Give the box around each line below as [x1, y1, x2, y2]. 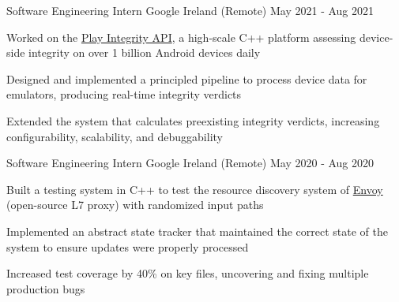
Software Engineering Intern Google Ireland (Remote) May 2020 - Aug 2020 [6, 155, 375, 171]
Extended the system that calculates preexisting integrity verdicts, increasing [6, 112, 380, 129]
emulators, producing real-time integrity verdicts [6, 86, 242, 103]
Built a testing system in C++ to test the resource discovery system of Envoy [6, 181, 383, 197]
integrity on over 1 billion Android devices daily [28, 44, 261, 61]
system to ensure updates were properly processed [6, 238, 249, 255]
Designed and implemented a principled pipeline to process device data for [6, 70, 367, 87]
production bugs [6, 280, 85, 296]
